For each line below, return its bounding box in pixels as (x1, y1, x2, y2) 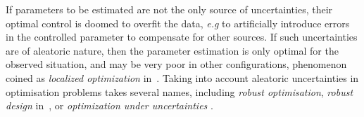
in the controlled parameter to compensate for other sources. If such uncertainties (6, 29, 358, 44)
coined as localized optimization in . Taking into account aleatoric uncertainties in (6, 70, 359, 85)
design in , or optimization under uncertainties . (6, 98, 213, 113)
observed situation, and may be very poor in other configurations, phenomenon (6, 57, 347, 71)
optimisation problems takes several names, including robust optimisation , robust (6, 84, 353, 99)
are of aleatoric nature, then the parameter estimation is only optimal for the (6, 43, 339, 57)
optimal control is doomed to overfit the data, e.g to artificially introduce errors (6, 15, 350, 30)
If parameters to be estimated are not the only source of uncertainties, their (6, 2, 333, 16)
